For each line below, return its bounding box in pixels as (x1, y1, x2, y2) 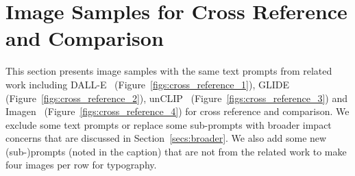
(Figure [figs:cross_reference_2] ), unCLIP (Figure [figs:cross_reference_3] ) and (5, 90, 347, 105)
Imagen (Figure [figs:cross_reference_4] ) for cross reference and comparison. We (5, 104, 350, 118)
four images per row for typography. (5, 158, 157, 172)
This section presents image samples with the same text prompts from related (5, 64, 332, 78)
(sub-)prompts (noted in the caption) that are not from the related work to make (5, 144, 347, 158)
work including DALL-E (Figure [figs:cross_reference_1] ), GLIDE (5, 77, 289, 91)
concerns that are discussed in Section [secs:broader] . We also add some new (5, 131, 327, 145)
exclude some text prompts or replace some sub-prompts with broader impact (5, 117, 332, 131)
